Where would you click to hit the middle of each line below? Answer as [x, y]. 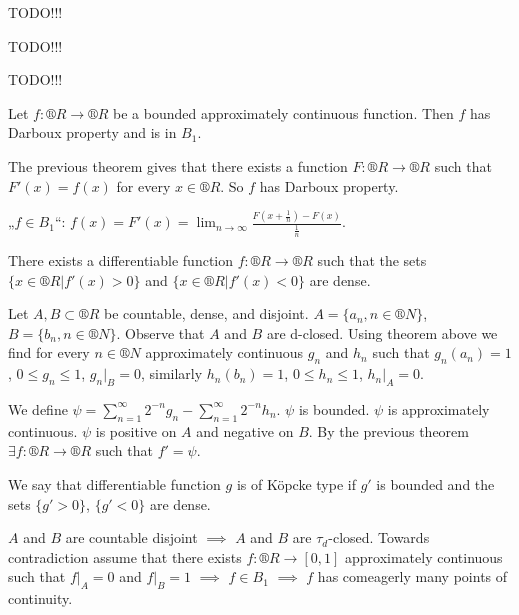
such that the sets [372, 260]
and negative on [245, 430]
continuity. [40, 598]
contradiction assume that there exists [125, 556]
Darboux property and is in [92, 132]
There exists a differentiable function [121, 260]
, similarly [171, 373]
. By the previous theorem [388, 430]
